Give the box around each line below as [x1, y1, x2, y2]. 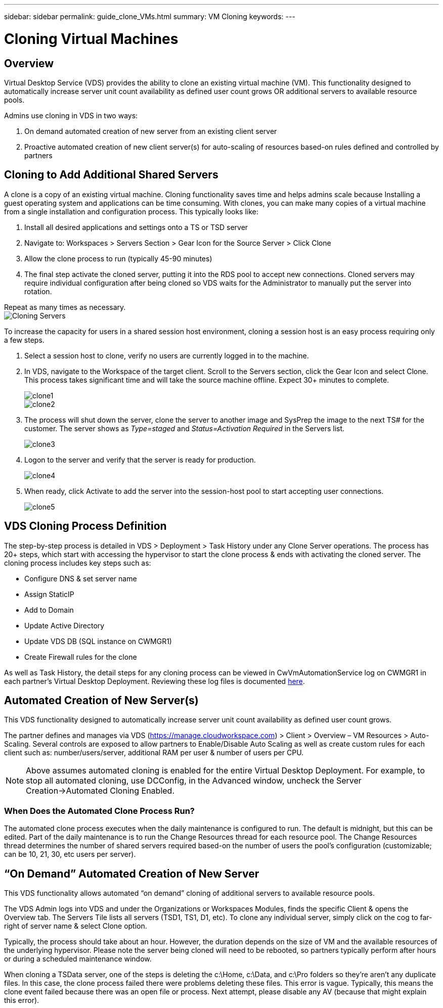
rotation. [24, 287, 52, 296]
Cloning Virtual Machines [4, 30, 179, 48]
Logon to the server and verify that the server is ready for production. [24, 455, 256, 464]
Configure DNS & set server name [24, 574, 137, 583]
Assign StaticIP [24, 589, 74, 599]
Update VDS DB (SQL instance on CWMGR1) [24, 636, 172, 646]
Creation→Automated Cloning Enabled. [26, 786, 174, 796]
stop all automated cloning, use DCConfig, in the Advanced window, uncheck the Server [26, 775, 362, 786]
